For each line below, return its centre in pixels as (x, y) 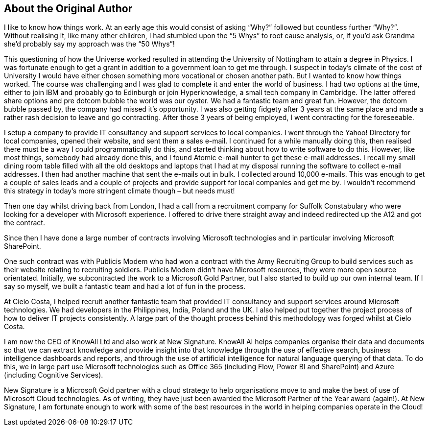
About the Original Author (68, 9)
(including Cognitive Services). (54, 375)
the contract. (24, 223)
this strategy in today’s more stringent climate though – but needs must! (119, 191)
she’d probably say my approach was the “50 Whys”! (89, 44)
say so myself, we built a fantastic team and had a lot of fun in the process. (125, 287)
